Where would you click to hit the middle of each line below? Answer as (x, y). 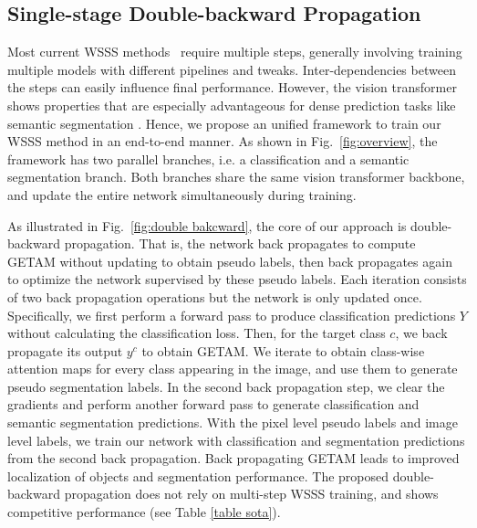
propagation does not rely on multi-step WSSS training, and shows (251, 494)
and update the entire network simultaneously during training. (182, 194)
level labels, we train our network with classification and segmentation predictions (236, 440)
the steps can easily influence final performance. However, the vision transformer (232, 87)
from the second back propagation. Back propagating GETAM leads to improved (233, 458)
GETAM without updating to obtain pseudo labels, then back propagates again (230, 261)
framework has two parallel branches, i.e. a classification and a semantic (208, 158)
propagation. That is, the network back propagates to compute (240, 243)
